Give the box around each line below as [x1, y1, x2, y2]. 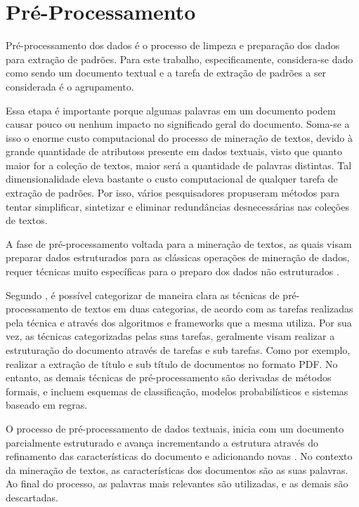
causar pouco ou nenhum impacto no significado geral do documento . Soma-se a [6, 117, 350, 131]
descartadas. [6, 489, 58, 504]
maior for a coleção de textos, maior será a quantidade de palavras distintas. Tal [6, 157, 352, 172]
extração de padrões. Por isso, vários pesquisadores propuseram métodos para [6, 185, 340, 200]
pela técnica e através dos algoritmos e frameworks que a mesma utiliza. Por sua [6, 315, 352, 329]
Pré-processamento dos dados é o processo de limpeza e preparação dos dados [6, 38, 340, 53]
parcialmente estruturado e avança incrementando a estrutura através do [6, 435, 318, 449]
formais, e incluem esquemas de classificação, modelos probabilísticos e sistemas [6, 383, 348, 398]
